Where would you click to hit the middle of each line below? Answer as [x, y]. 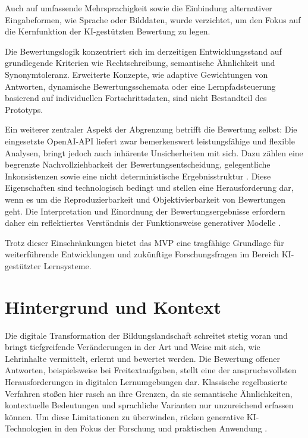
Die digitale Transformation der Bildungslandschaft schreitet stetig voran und [146, 335]
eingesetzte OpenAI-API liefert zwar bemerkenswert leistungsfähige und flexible [150, 141]
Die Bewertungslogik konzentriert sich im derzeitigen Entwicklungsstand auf [143, 51]
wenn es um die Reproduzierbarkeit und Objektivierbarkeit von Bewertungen [145, 199]
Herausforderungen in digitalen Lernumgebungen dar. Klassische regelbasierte [146, 381]
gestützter [23, 265]
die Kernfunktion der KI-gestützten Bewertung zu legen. [108, 31]
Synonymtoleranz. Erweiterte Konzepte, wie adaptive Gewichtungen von [136, 74]
